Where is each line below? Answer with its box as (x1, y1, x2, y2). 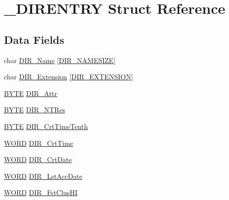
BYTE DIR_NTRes (4, 104, 65, 115)
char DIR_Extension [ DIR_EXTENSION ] (4, 71, 133, 82)
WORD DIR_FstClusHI (4, 187, 77, 198)
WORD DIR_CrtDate (4, 154, 72, 165)
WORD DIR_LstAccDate (4, 170, 82, 181)
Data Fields (4, 32, 65, 47)
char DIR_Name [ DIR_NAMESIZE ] (4, 55, 116, 65)
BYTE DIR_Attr (4, 88, 57, 98)
